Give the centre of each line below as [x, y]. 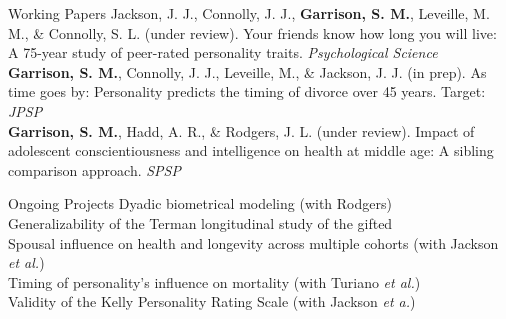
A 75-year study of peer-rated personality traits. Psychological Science [223, 52]
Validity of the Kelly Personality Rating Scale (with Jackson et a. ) [212, 301]
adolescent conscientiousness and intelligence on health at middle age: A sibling [251, 150]
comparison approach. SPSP [94, 169]
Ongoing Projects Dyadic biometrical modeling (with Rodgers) [200, 203]
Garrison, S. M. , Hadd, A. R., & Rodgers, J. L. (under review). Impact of [241, 130]
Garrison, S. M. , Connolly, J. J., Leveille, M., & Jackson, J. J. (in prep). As [247, 71]
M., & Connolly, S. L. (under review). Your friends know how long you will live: [252, 32]
